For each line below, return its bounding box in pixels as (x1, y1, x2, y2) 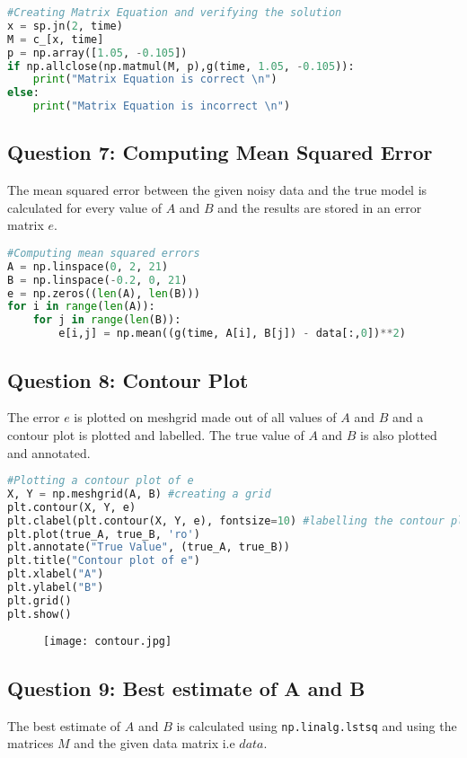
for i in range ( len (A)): (7, 300, 155, 313)
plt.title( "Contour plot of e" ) (7, 554, 200, 568)
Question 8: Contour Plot (7, 366, 249, 393)
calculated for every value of (7, 198, 162, 216)
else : (7, 86, 40, 100)
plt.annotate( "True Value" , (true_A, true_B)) (7, 541, 291, 554)
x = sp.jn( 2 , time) (7, 19, 123, 32)
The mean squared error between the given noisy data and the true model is (7, 181, 427, 199)
